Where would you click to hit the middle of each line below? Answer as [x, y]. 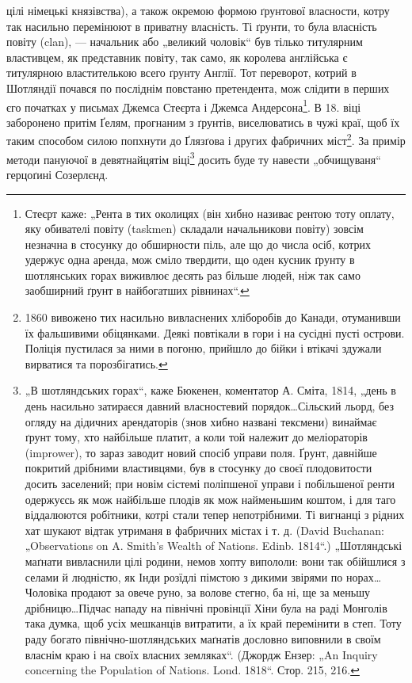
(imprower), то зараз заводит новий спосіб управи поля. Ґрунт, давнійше [201, 452]
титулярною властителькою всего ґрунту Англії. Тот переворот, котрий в [181, 72]
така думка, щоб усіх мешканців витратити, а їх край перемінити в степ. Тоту [213, 623]
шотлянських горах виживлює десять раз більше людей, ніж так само [193, 275]
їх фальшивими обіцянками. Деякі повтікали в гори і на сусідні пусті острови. [215, 332]
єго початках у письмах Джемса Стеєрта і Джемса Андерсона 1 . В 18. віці [184, 105]
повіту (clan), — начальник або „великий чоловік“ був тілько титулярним [185, 42]
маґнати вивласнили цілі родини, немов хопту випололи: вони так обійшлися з [215, 561]
